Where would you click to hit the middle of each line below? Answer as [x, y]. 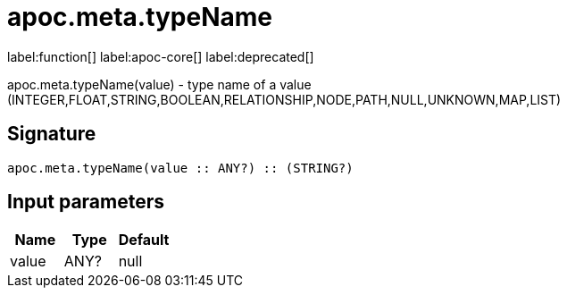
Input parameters [86, 202]
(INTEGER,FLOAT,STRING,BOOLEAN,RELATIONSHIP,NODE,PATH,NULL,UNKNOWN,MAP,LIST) [284, 99]
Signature [52, 134]
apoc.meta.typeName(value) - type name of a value [159, 84]
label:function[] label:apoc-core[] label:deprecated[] [161, 56]
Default [144, 240]
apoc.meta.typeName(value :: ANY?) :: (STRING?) [180, 168]
